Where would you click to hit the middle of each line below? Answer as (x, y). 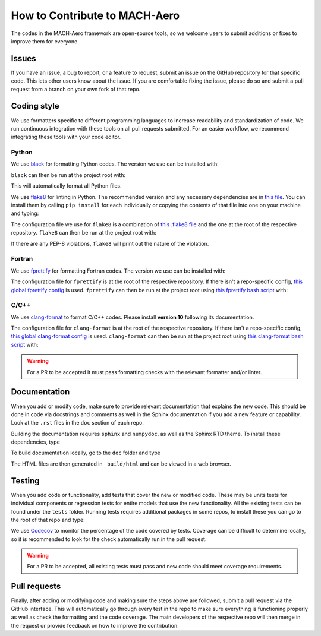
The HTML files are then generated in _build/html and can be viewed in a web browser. (121, 464)
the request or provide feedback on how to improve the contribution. (95, 625)
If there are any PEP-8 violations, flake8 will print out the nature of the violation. (110, 243)
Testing (25, 481)
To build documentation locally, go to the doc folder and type (86, 453)
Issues (23, 58)
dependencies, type (36, 442)
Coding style (35, 106)
